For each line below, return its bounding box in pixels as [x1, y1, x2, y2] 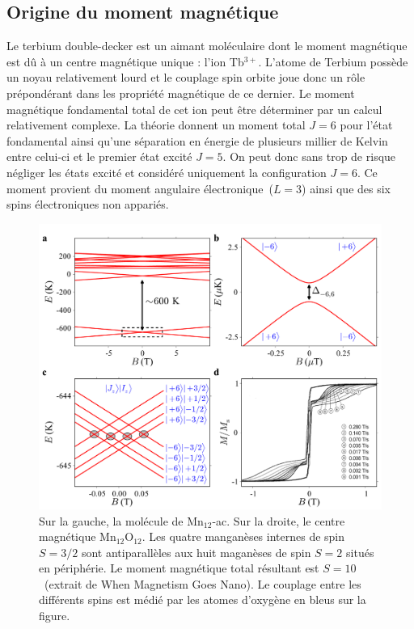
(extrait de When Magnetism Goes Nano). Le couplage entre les [44, 575, 361, 592]
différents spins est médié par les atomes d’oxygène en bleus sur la [39, 591, 366, 608]
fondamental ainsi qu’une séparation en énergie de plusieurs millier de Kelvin [6, 132, 388, 149]
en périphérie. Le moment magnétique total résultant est [39, 559, 319, 576]
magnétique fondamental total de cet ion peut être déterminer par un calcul [6, 100, 382, 117]
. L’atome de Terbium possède [258, 53, 408, 70]
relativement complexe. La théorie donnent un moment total [6, 116, 306, 133]
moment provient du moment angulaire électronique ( [6, 179, 273, 196]
